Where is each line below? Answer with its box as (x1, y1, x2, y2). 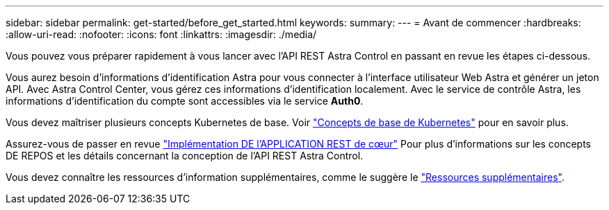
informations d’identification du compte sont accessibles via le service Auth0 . (6, 95, 364, 107)
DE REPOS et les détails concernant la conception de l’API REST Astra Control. (6, 150, 364, 161)
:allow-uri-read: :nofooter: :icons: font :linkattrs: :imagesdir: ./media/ (6, 28, 317, 40)
